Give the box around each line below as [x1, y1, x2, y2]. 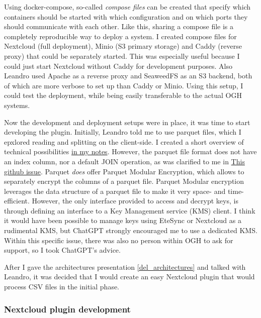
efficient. [4, 195, 30, 206]
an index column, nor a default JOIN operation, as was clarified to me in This [4, 156, 245, 166]
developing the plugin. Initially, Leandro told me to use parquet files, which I [4, 127, 241, 137]
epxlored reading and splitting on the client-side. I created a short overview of [4, 136, 244, 147]
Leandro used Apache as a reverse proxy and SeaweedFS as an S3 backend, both [4, 70, 252, 81]
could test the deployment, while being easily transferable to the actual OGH [4, 90, 242, 100]
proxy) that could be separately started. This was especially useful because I [4, 50, 240, 61]
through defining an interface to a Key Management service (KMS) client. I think [4, 205, 255, 216]
